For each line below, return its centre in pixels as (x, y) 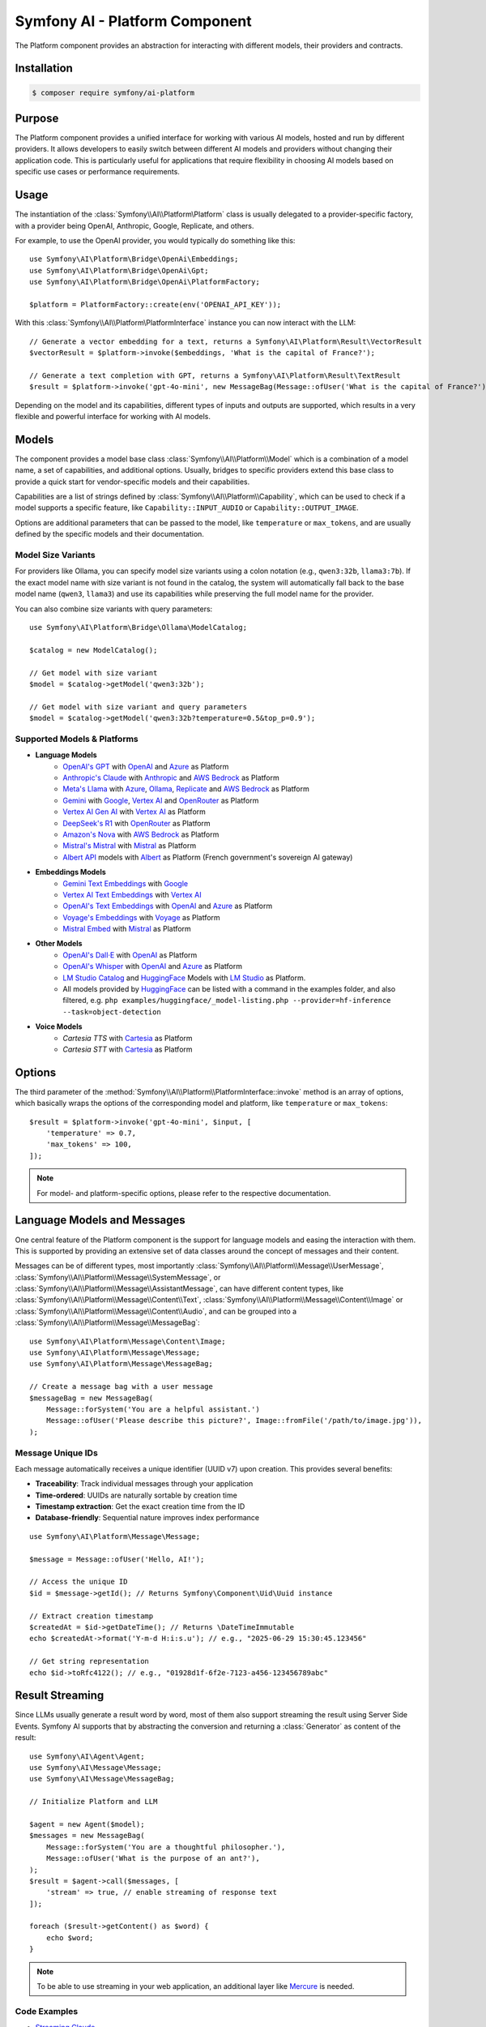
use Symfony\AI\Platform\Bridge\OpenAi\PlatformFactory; (145, 282)
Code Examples (47, 2011)
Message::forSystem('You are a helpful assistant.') (153, 1409)
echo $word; (70, 1937)
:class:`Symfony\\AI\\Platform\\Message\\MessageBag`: (107, 1322)
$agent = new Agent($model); (87, 1824)
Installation (44, 69)
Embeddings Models (71, 872)
